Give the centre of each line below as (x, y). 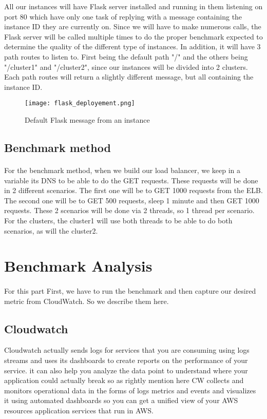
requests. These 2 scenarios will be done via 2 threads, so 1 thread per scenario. (129, 210)
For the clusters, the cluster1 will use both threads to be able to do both (118, 220)
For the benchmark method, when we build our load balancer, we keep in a (122, 170)
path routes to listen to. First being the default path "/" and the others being (126, 56)
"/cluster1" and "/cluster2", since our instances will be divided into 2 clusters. (126, 66)
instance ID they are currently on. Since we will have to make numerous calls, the (133, 26)
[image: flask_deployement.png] (80, 103)
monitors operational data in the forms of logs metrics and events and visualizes (130, 390)
